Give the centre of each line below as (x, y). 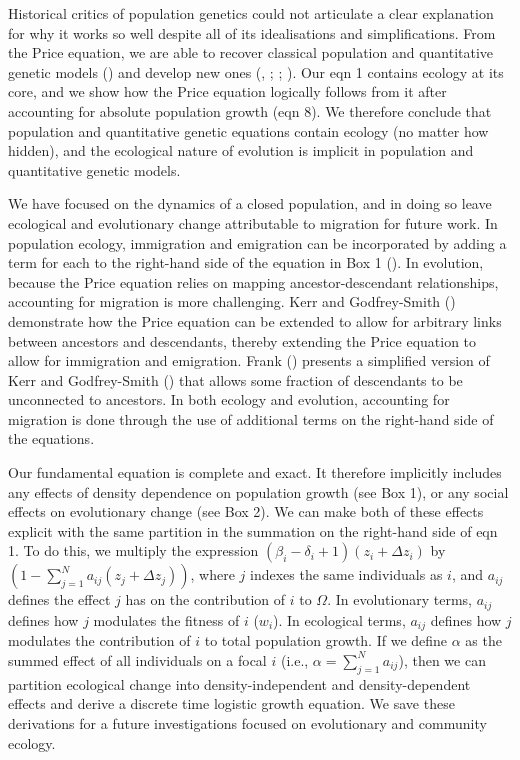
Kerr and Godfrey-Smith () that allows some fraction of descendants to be (235, 379)
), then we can (442, 659)
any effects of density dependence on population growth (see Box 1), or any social (258, 491)
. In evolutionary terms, (399, 599)
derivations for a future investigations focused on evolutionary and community (247, 722)
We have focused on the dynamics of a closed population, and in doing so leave (250, 203)
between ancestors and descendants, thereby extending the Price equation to (242, 340)
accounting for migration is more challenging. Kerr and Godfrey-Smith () (232, 301)
